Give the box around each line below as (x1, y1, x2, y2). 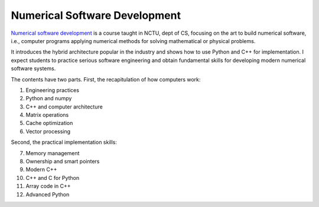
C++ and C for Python (25, 174, 80, 181)
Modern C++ (25, 166, 57, 173)
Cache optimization (25, 120, 73, 127)
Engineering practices (25, 86, 80, 94)
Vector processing (25, 127, 71, 135)
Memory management (25, 149, 80, 156)
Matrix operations (25, 111, 69, 119)
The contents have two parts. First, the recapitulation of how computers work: (11, 75, 201, 83)
